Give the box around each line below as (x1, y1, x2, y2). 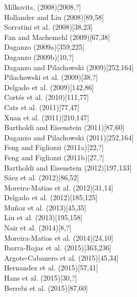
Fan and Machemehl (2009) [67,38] (4, 31, 110, 42)
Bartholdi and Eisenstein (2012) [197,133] (4, 162, 132, 173)
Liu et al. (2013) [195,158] (4, 212, 83, 223)
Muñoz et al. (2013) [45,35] (4, 202, 86, 213)
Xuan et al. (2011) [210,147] (4, 112, 89, 122)
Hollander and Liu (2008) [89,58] (4, 11, 104, 22)
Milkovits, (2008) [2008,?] (4, 2, 81, 12)
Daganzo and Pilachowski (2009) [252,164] (4, 61, 134, 72)
